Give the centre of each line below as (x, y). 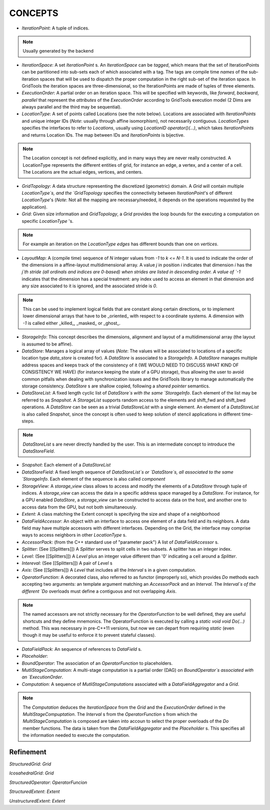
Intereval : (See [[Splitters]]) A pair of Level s (67, 563)
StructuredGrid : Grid (30, 764)
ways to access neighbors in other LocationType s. (74, 535)
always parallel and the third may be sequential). (72, 107)
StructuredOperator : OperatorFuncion (48, 782)
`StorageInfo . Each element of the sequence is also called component (93, 479)
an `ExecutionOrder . (42, 677)
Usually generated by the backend (58, 51)
